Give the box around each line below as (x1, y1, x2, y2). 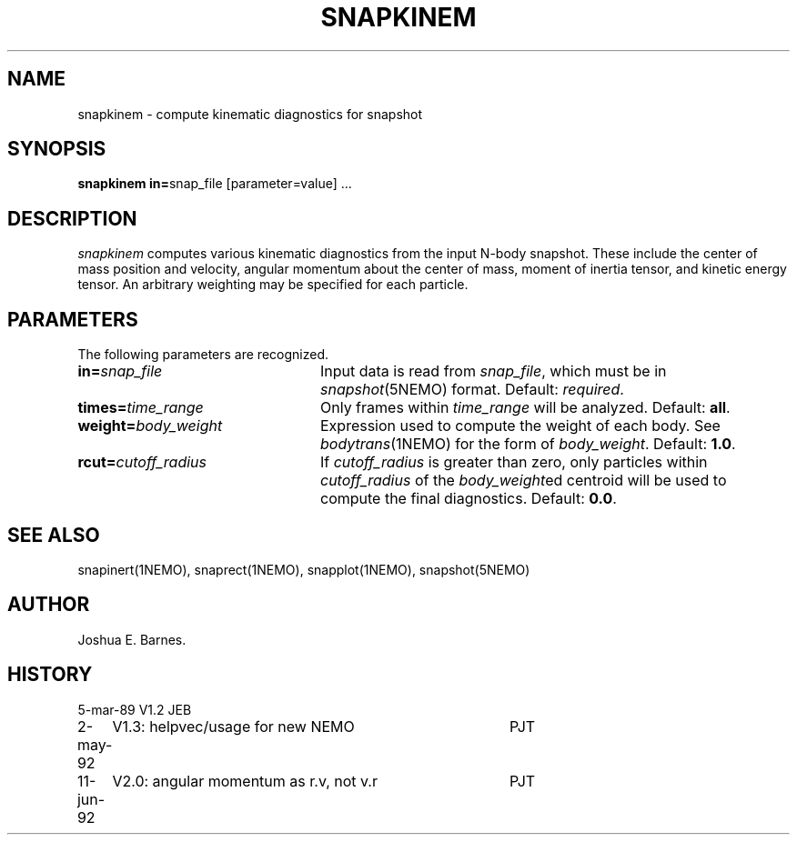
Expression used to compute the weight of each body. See (319, 416, 721, 436)
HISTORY (7, 663, 93, 687)
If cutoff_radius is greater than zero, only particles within (319, 453, 708, 472)
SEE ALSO (7, 523, 100, 546)
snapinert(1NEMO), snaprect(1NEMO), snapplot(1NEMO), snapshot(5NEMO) (77, 561, 530, 577)
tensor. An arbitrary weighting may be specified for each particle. (77, 276, 469, 293)
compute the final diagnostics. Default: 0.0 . (319, 489, 617, 508)
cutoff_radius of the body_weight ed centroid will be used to (319, 471, 727, 490)
